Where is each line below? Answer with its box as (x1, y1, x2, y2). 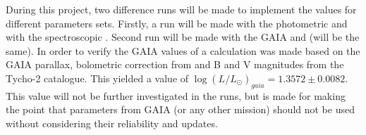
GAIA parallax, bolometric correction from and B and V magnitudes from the (6, 57, 344, 72)
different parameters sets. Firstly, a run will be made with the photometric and (6, 15, 348, 30)
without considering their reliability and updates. (6, 115, 218, 130)
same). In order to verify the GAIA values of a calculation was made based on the (6, 43, 360, 58)
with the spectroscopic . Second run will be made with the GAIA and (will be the (6, 30, 360, 44)
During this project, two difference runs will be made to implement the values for (6, 2, 357, 16)
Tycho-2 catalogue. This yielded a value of (6, 70, 189, 85)
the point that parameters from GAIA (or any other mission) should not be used (6, 102, 355, 117)
